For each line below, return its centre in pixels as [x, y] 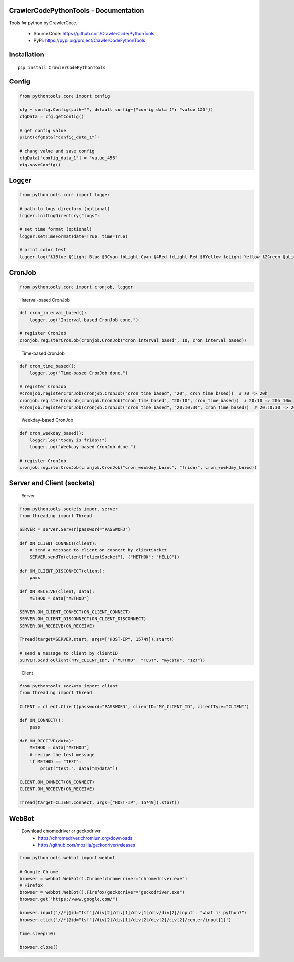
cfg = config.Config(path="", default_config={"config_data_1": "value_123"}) [116, 110]
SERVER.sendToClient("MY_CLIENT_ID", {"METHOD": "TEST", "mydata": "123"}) [112, 660]
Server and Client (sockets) [52, 483]
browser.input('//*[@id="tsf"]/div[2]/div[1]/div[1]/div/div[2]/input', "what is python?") [133, 913]
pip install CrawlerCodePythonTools [62, 67]
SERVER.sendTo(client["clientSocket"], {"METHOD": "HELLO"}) [105, 557]
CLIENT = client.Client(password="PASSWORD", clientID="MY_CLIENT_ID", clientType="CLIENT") [134, 706]
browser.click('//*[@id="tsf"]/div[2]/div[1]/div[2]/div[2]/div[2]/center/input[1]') [125, 920]
